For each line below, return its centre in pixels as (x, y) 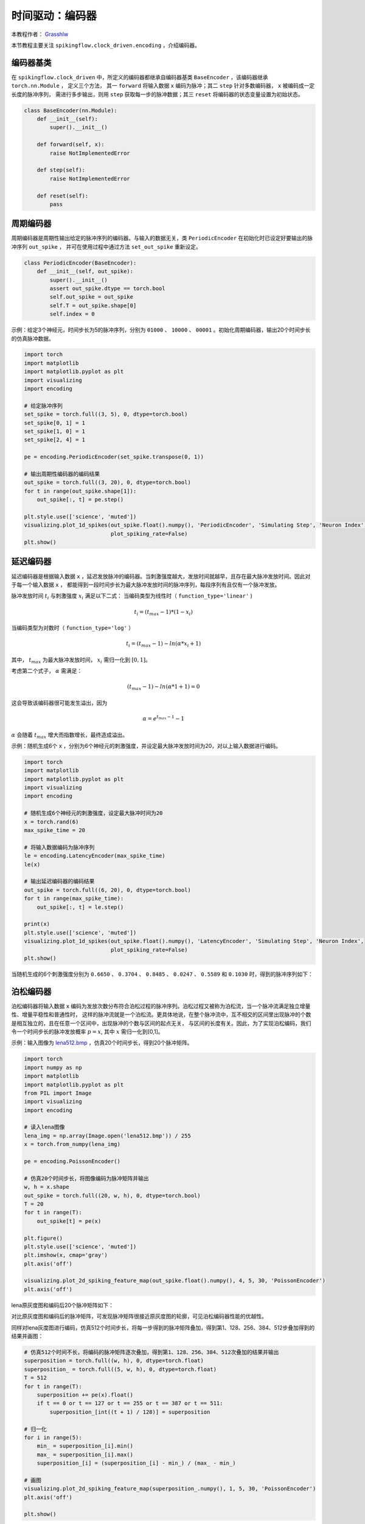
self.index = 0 (72, 314)
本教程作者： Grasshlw (40, 34)
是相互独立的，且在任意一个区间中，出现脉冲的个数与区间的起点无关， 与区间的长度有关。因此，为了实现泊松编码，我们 (161, 1023)
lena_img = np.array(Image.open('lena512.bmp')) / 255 (107, 1136)
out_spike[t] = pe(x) (69, 1221)
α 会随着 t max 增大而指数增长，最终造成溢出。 (69, 735)
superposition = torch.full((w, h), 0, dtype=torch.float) (114, 1361)
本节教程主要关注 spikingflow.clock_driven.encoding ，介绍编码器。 (106, 45)
